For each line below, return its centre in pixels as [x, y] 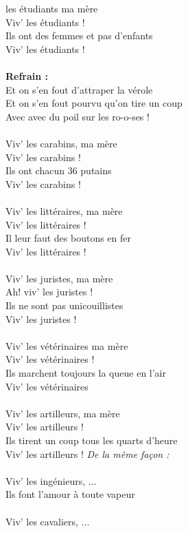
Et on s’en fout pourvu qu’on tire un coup [94, 103]
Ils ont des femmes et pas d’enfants [79, 35]
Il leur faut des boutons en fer [69, 238]
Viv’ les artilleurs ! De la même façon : [87, 453]
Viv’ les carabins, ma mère [61, 143]
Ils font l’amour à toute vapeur [70, 494]
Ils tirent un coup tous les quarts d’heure [92, 440]
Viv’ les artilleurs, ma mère [63, 413]
